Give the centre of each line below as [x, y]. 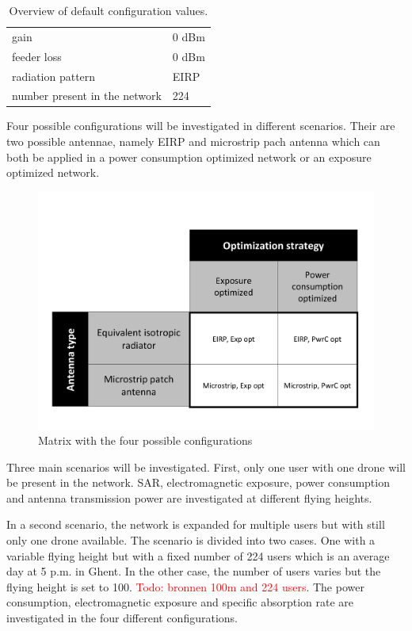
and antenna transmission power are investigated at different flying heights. [189, 497]
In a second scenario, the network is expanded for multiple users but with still [196, 524]
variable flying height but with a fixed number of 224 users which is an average [198, 555]
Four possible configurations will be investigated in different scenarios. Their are [201, 126]
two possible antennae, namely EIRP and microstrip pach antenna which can [193, 141]
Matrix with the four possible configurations [145, 440]
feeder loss [37, 56]
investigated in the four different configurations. [122, 618]
